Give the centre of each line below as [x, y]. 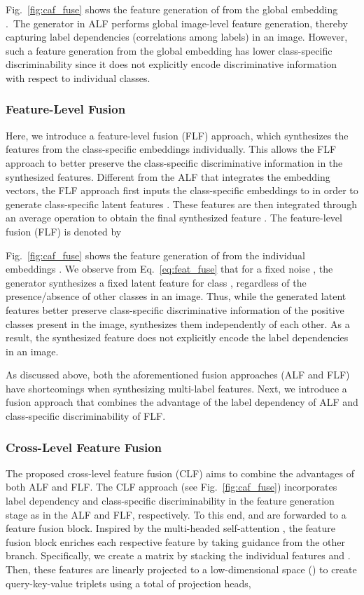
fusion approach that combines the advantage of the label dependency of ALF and [182, 402]
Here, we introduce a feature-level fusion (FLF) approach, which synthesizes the [177, 135]
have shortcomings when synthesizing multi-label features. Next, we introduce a [176, 388]
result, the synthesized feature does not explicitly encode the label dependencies [177, 337]
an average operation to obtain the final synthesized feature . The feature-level [174, 218]
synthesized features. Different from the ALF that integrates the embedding [168, 176]
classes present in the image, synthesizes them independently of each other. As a [178, 323]
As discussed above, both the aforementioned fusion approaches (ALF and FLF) [178, 375]
